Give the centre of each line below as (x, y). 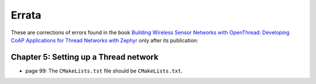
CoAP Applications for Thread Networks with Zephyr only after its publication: (104, 40)
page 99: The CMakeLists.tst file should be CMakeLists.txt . (104, 71)
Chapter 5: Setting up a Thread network (85, 57)
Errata (26, 15)
